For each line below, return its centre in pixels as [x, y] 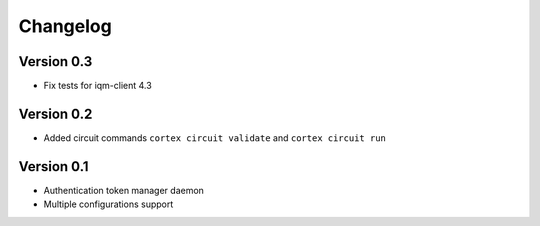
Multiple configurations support [108, 204]
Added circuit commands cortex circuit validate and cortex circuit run [215, 137]
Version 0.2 [55, 113]
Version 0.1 [53, 166]
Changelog [65, 26]
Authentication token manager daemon [124, 190]
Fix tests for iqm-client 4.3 [97, 86]
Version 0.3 [55, 61]
